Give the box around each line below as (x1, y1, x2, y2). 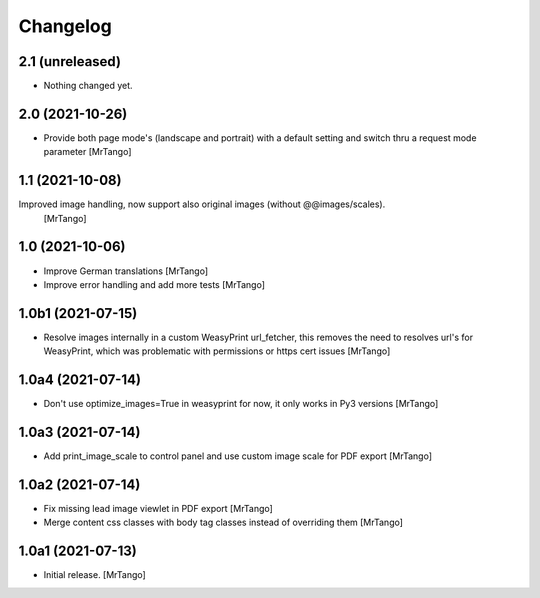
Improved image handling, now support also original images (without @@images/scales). (18, 198, 386, 210)
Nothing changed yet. (43, 80, 134, 92)
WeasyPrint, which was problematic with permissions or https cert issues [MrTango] (43, 345, 391, 357)
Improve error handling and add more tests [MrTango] (43, 278, 265, 290)
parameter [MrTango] (43, 146, 132, 158)
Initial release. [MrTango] (43, 569, 147, 581)
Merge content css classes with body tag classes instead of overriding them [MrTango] (43, 516, 404, 529)
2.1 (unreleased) (18, 53, 122, 70)
